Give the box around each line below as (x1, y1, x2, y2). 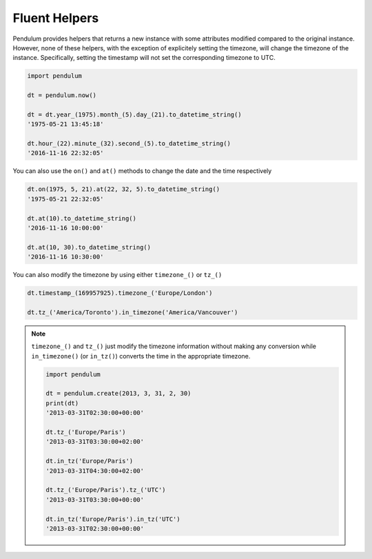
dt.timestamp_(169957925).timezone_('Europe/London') (27, 289, 213, 297)
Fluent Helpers (12, 10, 99, 26)
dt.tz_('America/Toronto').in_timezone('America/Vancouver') (27, 308, 238, 316)
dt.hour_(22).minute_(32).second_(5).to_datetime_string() (27, 140, 231, 148)
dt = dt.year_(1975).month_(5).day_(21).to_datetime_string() (27, 110, 242, 119)
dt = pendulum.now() (27, 92, 96, 99)
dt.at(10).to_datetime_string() (27, 214, 137, 222)
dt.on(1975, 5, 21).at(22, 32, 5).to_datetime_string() (27, 185, 220, 193)
